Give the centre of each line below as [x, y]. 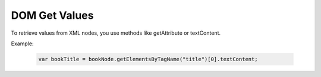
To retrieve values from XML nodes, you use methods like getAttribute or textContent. [116, 33]
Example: [22, 43]
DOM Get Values [52, 15]
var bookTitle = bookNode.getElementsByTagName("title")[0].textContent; [148, 59]
